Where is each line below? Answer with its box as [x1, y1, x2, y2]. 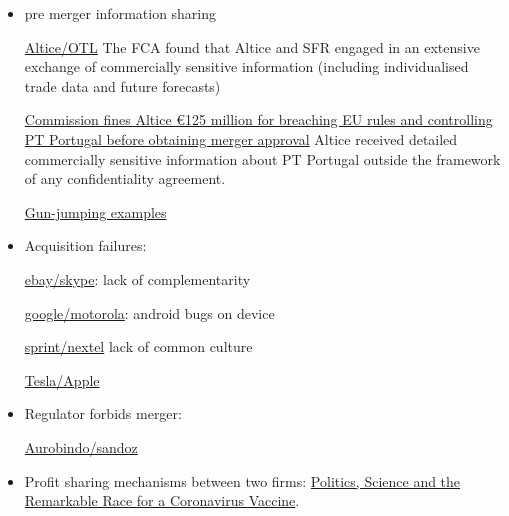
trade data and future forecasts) [24, 75, 221, 96]
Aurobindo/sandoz [24, 436, 138, 457]
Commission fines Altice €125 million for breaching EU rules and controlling [24, 109, 493, 130]
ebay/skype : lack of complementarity [24, 268, 251, 289]
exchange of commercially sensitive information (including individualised [24, 56, 469, 77]
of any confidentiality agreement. [24, 168, 226, 189]
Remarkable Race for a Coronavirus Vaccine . [24, 490, 300, 511]
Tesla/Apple [24, 369, 100, 390]
